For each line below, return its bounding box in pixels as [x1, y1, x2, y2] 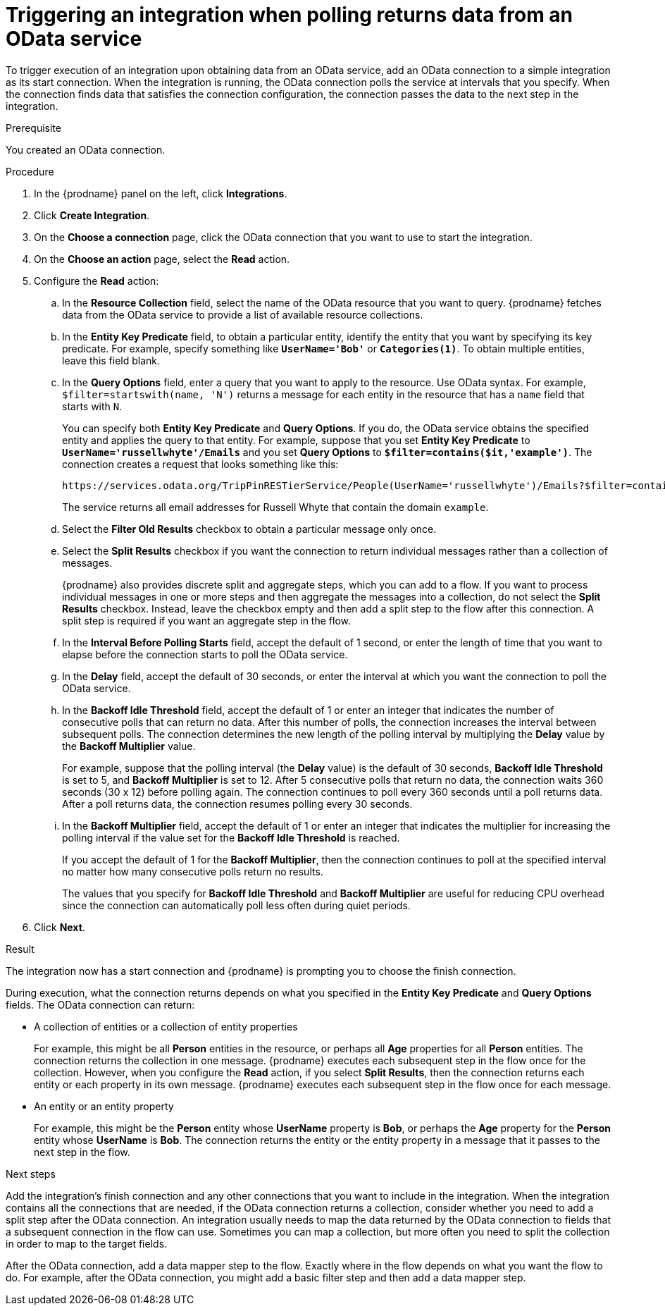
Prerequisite [6, 121, 61, 134]
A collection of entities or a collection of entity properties [34, 1020, 298, 1033]
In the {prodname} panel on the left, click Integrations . [34, 187, 287, 199]
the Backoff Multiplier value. [62, 739, 196, 752]
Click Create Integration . [34, 209, 150, 221]
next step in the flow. [34, 1145, 130, 1158]
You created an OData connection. [6, 143, 166, 156]
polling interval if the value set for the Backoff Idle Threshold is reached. [62, 831, 400, 844]
